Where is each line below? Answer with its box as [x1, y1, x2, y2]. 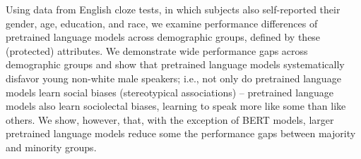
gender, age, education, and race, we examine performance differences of [6, 15, 318, 30]
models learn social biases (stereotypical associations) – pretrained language [6, 84, 333, 99]
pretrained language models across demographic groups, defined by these [6, 30, 321, 44]
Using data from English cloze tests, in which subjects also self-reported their [6, 2, 341, 16]
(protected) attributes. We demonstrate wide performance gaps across [6, 43, 308, 58]
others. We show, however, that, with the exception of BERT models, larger [6, 112, 334, 127]
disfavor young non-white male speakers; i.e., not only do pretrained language [6, 70, 341, 85]
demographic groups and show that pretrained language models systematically [6, 57, 345, 72]
